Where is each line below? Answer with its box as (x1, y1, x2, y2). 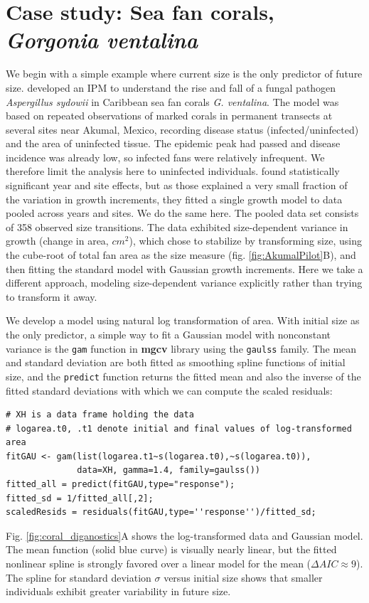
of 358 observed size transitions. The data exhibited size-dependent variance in (6, 219, 348, 234)
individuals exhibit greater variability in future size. (6, 584, 231, 599)
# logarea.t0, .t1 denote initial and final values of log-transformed (6, 423, 352, 434)
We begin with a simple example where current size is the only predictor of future (6, 66, 363, 81)
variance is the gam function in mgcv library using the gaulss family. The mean (6, 341, 357, 356)
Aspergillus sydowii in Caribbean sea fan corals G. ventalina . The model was (6, 94, 339, 109)
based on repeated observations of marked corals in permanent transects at (6, 108, 333, 123)
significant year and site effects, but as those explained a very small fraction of (6, 178, 348, 193)
